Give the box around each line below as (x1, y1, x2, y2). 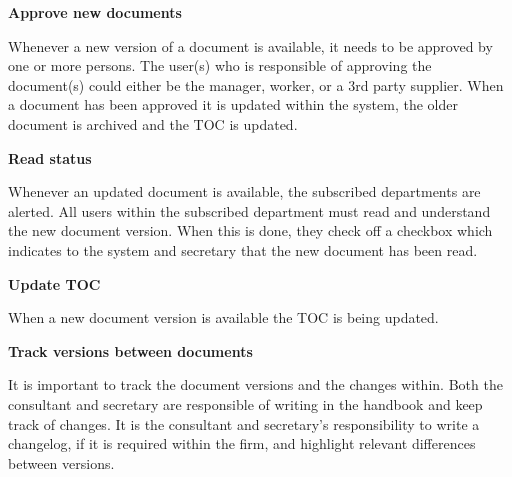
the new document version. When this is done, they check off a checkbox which (8, 220, 493, 241)
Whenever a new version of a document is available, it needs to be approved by (8, 35, 493, 56)
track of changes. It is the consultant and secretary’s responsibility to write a (8, 413, 480, 434)
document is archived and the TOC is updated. (8, 113, 298, 134)
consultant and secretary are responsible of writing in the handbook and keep (8, 393, 483, 414)
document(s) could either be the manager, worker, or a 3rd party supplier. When (8, 74, 504, 95)
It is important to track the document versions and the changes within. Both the (8, 374, 503, 395)
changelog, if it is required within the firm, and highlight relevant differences (8, 433, 476, 454)
